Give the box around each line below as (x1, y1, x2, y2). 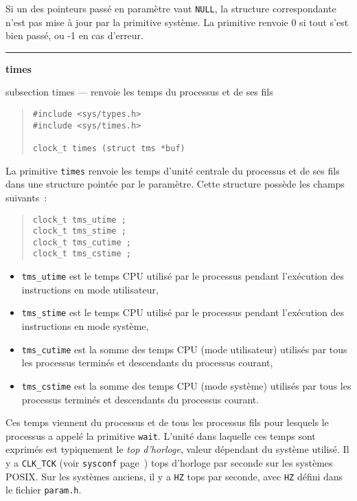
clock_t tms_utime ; (32, 214, 126, 225)
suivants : (5, 190, 47, 204)
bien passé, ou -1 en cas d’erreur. (5, 28, 143, 43)
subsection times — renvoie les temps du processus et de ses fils (5, 85, 273, 99)
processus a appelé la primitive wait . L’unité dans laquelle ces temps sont (5, 428, 316, 443)
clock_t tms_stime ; (32, 226, 126, 236)
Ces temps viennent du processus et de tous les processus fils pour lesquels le (5, 415, 329, 430)
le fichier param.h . (5, 482, 82, 497)
